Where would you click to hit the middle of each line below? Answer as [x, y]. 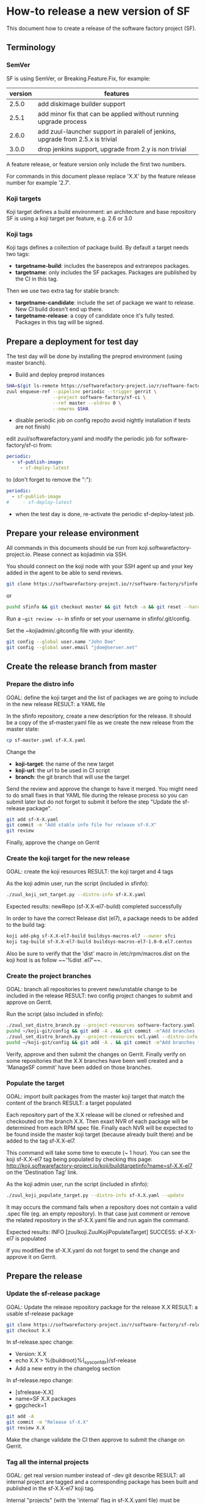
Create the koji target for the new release [68, 858]
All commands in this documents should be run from [72, 548]
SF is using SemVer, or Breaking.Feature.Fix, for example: [78, 78]
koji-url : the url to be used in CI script [63, 770]
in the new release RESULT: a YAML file [56, 704]
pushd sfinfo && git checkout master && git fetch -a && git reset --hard [103, 607]
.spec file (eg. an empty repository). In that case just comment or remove [98, 1214]
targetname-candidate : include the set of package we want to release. [105, 303]
